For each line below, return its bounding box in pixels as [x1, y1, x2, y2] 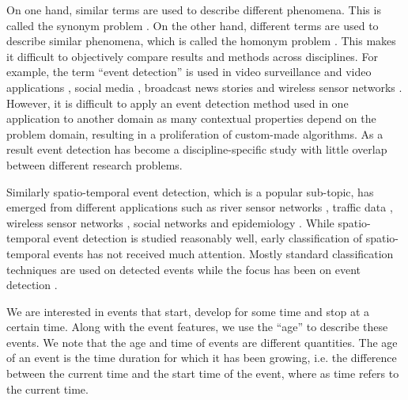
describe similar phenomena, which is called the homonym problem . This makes [6, 32, 396, 49]
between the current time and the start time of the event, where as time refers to [6, 365, 399, 382]
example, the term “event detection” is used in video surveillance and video [6, 63, 372, 80]
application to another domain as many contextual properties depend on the [6, 110, 376, 127]
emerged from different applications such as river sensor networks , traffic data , [6, 199, 393, 215]
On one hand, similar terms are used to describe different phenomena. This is [6, 2, 381, 17]
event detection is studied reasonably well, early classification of [53, 230, 363, 246]
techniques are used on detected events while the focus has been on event [6, 261, 361, 277]
